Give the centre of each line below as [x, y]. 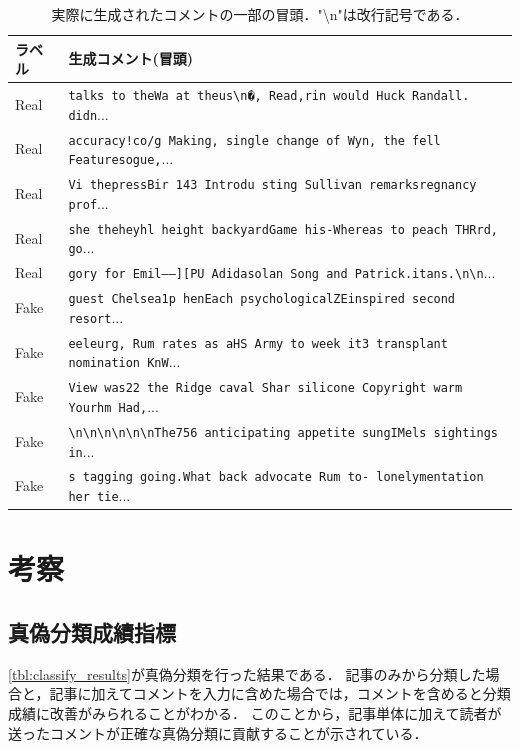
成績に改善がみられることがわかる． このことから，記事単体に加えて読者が [255, 713]
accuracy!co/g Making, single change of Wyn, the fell [254, 140]
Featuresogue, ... [121, 158]
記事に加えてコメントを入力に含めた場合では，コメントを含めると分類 [280, 693]
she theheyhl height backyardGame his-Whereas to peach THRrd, [283, 229]
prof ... [88, 202]
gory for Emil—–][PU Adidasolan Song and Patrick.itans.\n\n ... [282, 272]
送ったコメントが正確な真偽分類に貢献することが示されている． [218, 732]
